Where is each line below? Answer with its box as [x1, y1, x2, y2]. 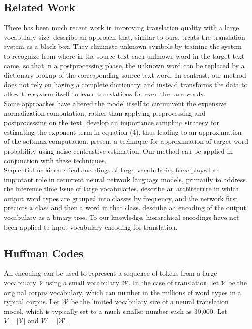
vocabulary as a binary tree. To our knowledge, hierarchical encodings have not [4, 212, 239, 222]
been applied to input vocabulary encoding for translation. [4, 221, 178, 232]
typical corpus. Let [4, 297, 60, 307]
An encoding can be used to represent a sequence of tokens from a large [4, 268, 217, 278]
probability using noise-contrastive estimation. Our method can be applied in [4, 145, 233, 156]
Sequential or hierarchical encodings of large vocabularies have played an [4, 165, 220, 175]
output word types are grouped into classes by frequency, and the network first [4, 193, 238, 203]
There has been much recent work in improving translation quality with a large [4, 22, 239, 32]
